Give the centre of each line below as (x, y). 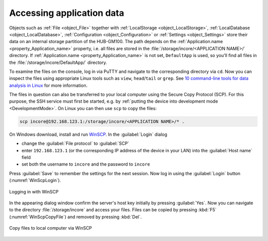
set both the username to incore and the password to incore (86, 164)
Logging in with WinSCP (34, 191)
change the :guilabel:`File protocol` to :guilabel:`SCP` (75, 143)
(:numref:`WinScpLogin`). (35, 181)
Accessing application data (67, 13)
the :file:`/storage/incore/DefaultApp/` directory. (58, 62)
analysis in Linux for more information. (48, 85)
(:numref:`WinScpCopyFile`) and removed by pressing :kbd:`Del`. (75, 217)
